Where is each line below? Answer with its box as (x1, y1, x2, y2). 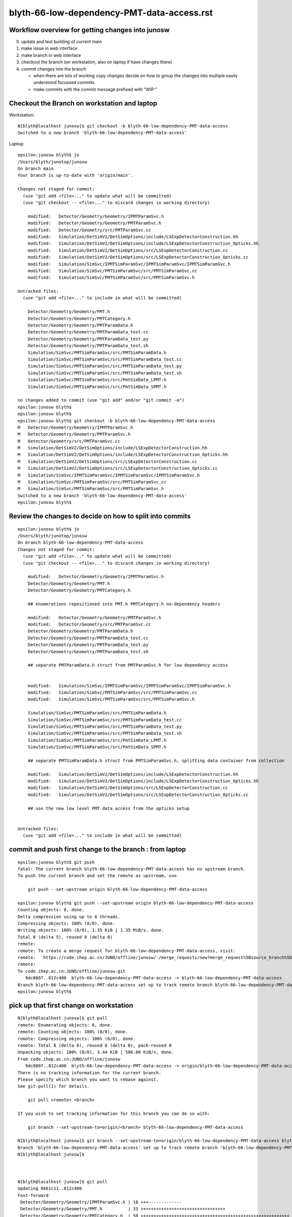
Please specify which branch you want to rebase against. (18, 1076, 159, 1082)
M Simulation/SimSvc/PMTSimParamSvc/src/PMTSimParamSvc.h (18, 486, 164, 492)
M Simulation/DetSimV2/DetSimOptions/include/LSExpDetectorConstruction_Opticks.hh (18, 452, 228, 458)
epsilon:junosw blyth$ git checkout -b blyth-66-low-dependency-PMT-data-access (18, 418, 216, 424)
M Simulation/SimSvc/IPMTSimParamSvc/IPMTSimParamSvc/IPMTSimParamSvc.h (18, 472, 200, 478)
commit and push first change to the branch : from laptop (9, 845, 186, 853)
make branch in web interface (21, 52, 81, 58)
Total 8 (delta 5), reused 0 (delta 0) (18, 934, 113, 940)
